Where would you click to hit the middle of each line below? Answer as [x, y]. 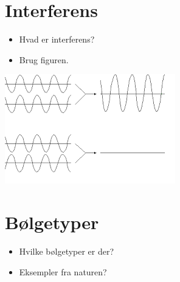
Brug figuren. [44, 59]
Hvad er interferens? [57, 39]
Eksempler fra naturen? [63, 271]
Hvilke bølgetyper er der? [67, 251]
